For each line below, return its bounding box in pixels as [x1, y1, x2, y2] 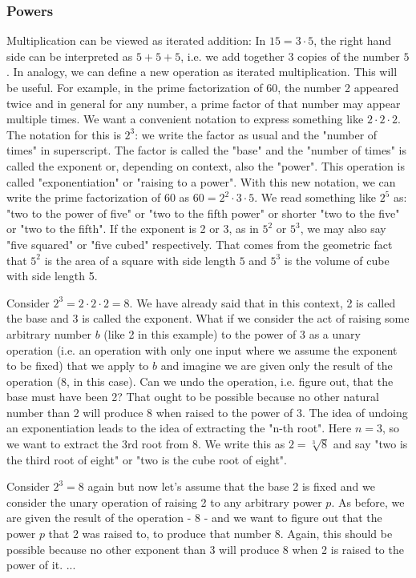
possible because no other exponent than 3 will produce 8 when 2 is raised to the [6, 540, 404, 557]
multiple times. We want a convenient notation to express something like [6, 110, 364, 127]
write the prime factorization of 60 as [6, 189, 190, 206]
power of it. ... [6, 556, 76, 573]
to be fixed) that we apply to [6, 357, 149, 374]
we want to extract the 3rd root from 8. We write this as [6, 436, 285, 452]
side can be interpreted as [6, 47, 133, 64]
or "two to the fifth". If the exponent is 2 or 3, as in [6, 220, 259, 237]
